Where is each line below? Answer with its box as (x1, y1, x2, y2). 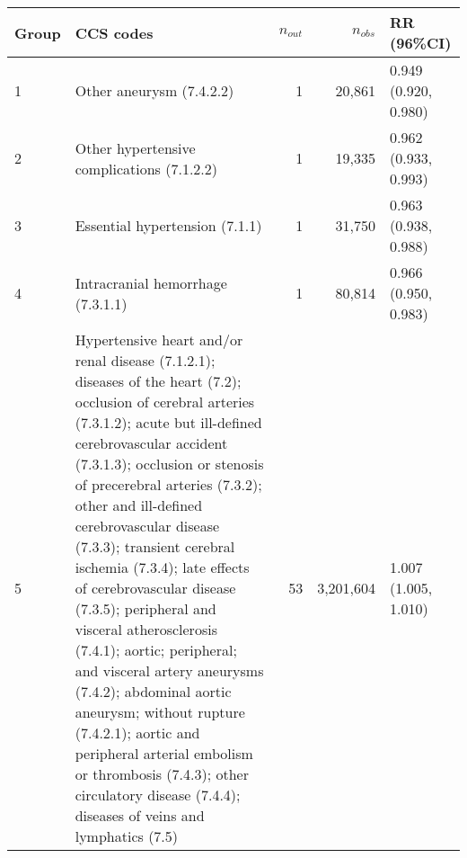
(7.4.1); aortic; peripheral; (75, 639, 237, 660)
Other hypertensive (75, 137, 196, 158)
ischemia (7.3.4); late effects (75, 557, 250, 577)
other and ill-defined (75, 495, 203, 515)
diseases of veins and (75, 805, 205, 826)
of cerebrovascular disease (75, 577, 236, 598)
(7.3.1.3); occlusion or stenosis (75, 453, 264, 474)
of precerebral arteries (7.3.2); (75, 474, 262, 495)
